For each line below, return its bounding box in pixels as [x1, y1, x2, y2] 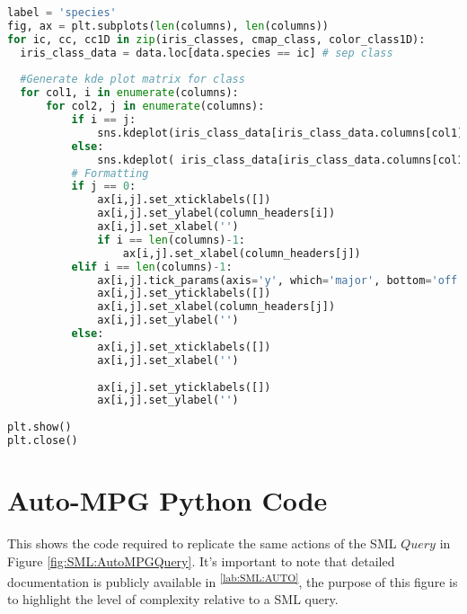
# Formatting [71, 166, 149, 180]
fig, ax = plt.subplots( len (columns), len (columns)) [7, 19, 329, 32]
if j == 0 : [71, 180, 137, 193]
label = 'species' [7, 6, 117, 19]
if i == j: [71, 113, 137, 126]
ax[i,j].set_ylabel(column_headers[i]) [97, 207, 336, 220]
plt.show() [7, 421, 72, 434]
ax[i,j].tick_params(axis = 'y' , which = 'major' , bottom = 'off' [97, 273, 464, 287]
